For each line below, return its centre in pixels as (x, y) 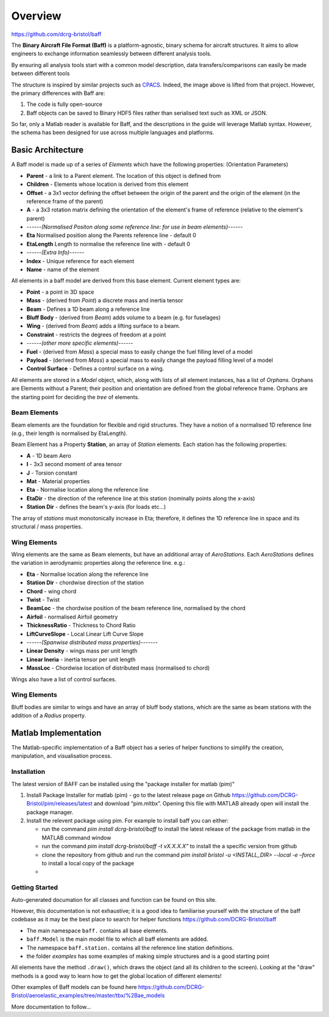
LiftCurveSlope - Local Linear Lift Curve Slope (85, 634)
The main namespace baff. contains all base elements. (97, 930)
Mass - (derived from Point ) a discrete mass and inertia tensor (105, 300)
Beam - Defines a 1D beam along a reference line (88, 309)
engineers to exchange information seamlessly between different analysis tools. (111, 54)
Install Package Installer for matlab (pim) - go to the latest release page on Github (129, 795)
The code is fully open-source (65, 104)
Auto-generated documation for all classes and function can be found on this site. (114, 899)
